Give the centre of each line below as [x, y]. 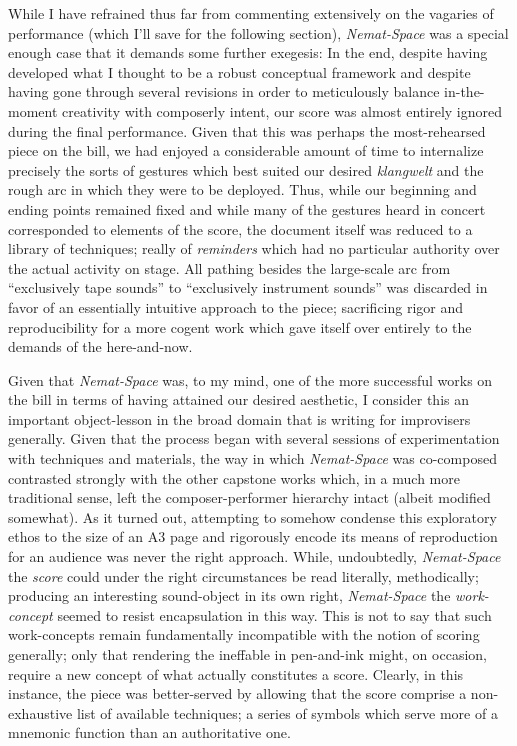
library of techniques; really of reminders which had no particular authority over [254, 248]
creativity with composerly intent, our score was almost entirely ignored [282, 110]
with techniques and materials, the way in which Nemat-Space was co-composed [252, 458]
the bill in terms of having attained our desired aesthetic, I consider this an [238, 399]
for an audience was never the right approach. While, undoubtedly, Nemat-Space [254, 556]
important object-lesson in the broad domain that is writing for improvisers [239, 418]
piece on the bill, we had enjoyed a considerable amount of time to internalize [246, 150]
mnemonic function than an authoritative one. [149, 732]
